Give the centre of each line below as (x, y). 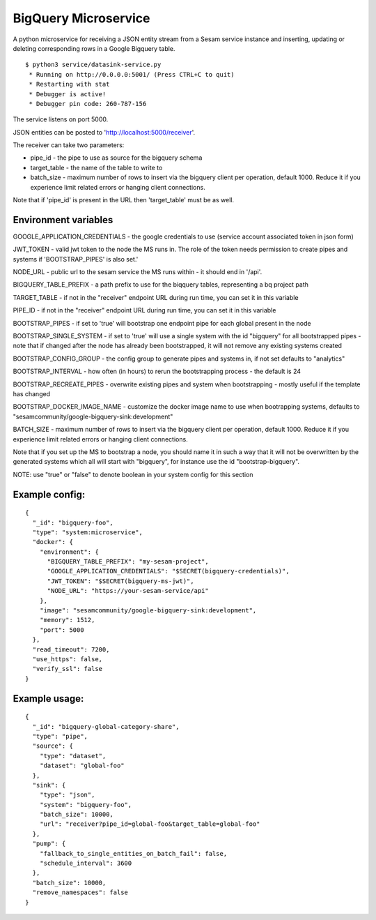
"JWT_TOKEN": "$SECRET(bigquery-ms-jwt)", (120, 581)
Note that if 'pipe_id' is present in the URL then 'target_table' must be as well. (124, 200)
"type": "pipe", (60, 736)
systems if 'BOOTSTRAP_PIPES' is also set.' (76, 259)
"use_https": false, (68, 659)
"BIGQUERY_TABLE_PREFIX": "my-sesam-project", (128, 562)
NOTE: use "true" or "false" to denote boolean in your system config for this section (133, 474)
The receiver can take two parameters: (69, 145)
